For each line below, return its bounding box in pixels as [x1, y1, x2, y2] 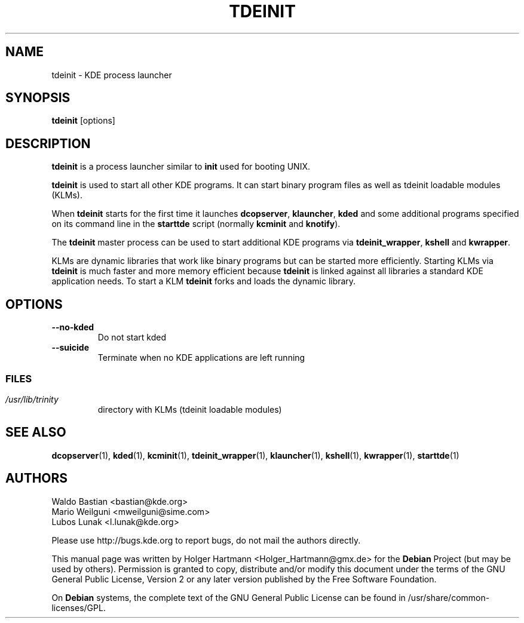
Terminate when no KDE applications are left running [97, 352, 305, 363]
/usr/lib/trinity [5, 394, 59, 404]
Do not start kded [97, 332, 166, 343]
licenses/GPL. [51, 602, 106, 613]
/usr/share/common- [407, 592, 490, 603]
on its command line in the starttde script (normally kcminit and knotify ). [51, 219, 341, 229]
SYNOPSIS [5, 90, 71, 106]
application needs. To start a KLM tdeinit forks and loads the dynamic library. [51, 276, 356, 287]
